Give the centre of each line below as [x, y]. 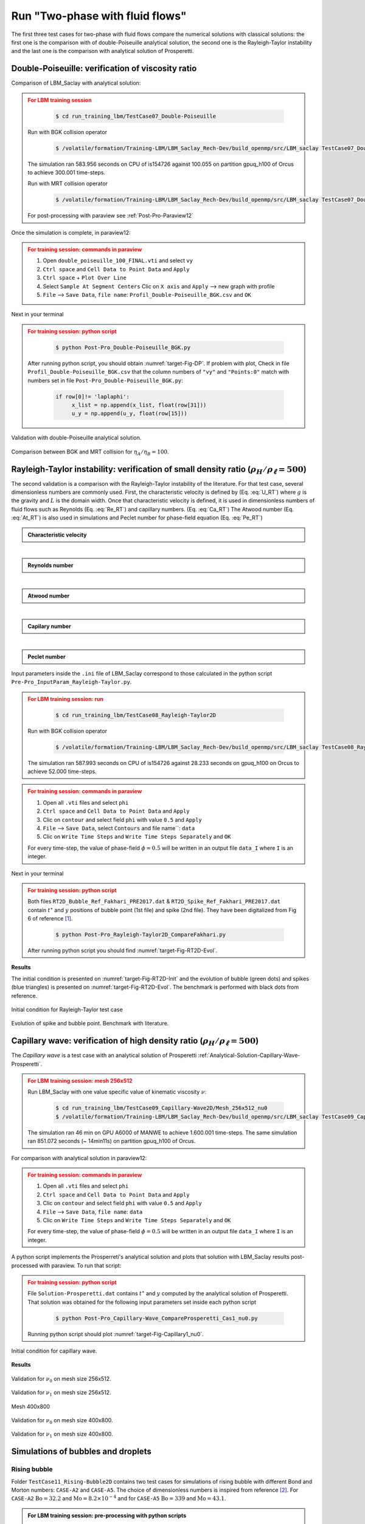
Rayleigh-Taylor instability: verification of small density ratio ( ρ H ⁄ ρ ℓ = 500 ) [159, 470]
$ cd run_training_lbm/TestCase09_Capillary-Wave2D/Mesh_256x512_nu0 [162, 1108]
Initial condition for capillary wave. [54, 1351]
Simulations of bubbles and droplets [81, 1452]
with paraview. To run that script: [80, 1266]
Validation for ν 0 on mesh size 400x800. [62, 1421]
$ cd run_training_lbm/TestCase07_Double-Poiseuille [136, 116]
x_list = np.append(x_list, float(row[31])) [139, 405]
